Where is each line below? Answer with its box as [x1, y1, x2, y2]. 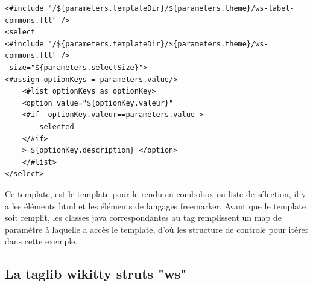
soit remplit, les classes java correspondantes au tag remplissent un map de [5, 211, 282, 224]
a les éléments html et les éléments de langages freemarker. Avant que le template [5, 199, 306, 212]
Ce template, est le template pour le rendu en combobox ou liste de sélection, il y [5, 187, 306, 200]
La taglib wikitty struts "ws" [5, 264, 187, 283]
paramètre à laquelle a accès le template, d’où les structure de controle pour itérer [5, 223, 309, 235]
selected [39, 122, 74, 131]
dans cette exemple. [5, 235, 78, 247]
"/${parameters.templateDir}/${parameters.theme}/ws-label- [48, 4, 294, 13]
